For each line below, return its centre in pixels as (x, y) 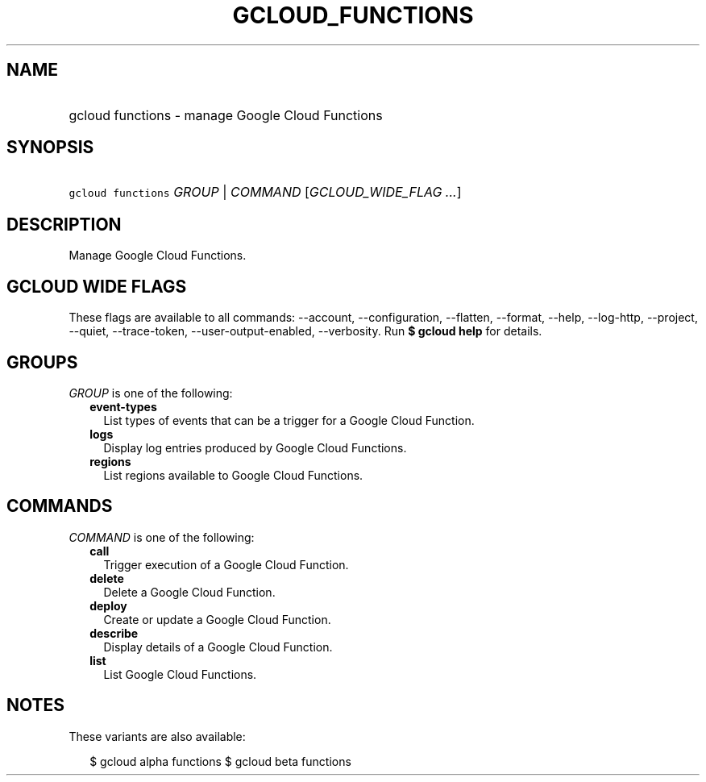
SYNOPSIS (50, 148)
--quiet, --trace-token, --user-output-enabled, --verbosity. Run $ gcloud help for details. (305, 331)
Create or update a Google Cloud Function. (217, 619)
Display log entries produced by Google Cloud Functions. (255, 447)
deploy (108, 605)
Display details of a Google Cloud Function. (218, 647)
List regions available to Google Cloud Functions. (233, 475)
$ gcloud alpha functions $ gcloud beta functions (220, 761)
